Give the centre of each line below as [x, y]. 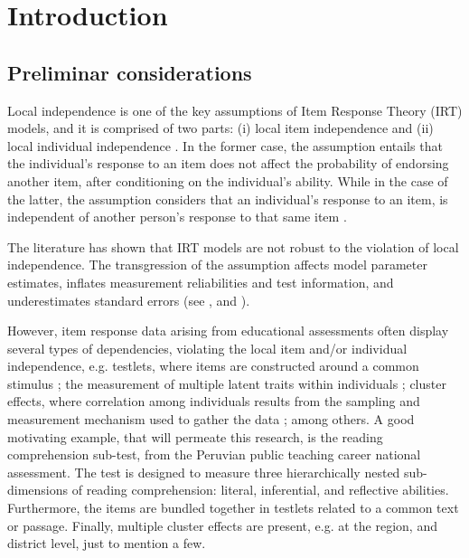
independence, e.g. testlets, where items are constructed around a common [213, 366]
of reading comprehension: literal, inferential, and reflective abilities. [260, 490]
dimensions [38, 490]
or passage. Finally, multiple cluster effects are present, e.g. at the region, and [222, 525]
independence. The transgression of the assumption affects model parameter [217, 265]
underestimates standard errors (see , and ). [129, 300]
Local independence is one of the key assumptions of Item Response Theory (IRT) [235, 110]
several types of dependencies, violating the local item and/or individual [207, 348]
